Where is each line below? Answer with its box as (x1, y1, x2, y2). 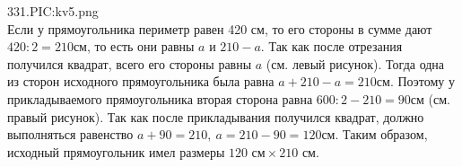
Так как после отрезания (268, 37, 403, 56)
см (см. (410, 89, 450, 108)
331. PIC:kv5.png (7, 2, 99, 20)
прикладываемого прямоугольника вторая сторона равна (7, 89, 313, 108)
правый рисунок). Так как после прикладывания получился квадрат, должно (7, 107, 424, 126)
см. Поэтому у (376, 72, 455, 91)
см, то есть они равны (73, 37, 195, 56)
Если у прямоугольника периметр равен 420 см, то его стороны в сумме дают (7, 19, 432, 38)
